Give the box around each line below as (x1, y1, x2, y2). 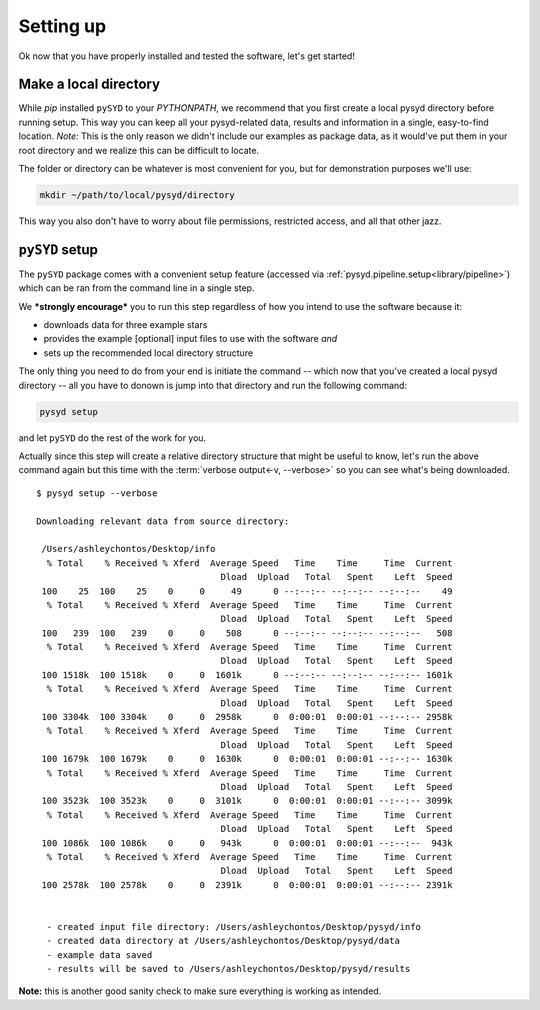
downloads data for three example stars (43, 319, 208, 331)
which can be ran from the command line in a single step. (18, 282, 255, 294)
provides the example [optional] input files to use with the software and (43, 333, 338, 345)
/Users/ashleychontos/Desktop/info (41, 543, 216, 555)
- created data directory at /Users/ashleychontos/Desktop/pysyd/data (46, 935, 400, 947)
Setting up (18, 15, 107, 37)
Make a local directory (18, 76, 160, 93)
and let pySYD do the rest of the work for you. (18, 431, 207, 444)
